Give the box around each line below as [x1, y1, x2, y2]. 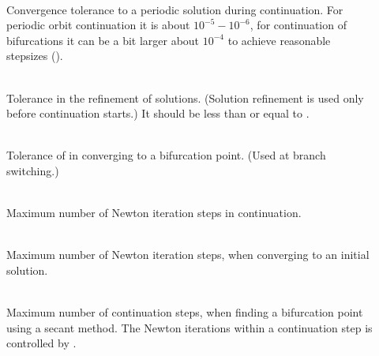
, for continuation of [250, 17, 347, 33]
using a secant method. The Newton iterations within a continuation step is [6, 319, 373, 335]
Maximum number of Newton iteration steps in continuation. [6, 204, 302, 221]
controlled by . [6, 335, 77, 351]
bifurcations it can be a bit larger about [6, 32, 200, 48]
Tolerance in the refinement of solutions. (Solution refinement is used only [6, 89, 364, 106]
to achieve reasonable [227, 32, 331, 48]
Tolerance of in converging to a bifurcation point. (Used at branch [6, 147, 326, 163]
